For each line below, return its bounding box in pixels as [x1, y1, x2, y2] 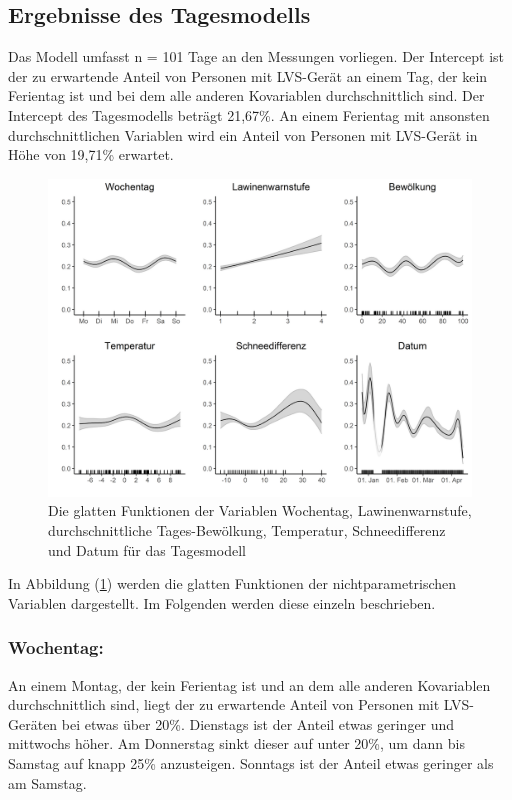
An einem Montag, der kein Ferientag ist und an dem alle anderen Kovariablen [8, 674, 491, 695]
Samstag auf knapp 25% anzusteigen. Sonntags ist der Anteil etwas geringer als [8, 752, 494, 773]
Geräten [8, 713, 58, 734]
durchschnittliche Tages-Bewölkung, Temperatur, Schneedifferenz [48, 519, 446, 540]
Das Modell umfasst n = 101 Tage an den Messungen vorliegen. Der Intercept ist [8, 46, 504, 67]
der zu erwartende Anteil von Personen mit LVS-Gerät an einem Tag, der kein [8, 65, 488, 86]
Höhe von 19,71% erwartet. [8, 144, 174, 165]
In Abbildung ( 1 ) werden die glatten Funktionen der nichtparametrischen [8, 573, 457, 594]
